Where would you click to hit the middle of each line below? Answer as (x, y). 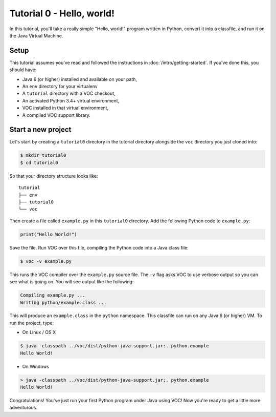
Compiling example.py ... (53, 295)
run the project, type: (32, 323)
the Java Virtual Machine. (36, 35)
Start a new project (40, 130)
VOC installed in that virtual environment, (65, 108)
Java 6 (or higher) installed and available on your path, (80, 79)
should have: (23, 70)
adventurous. (24, 408)
